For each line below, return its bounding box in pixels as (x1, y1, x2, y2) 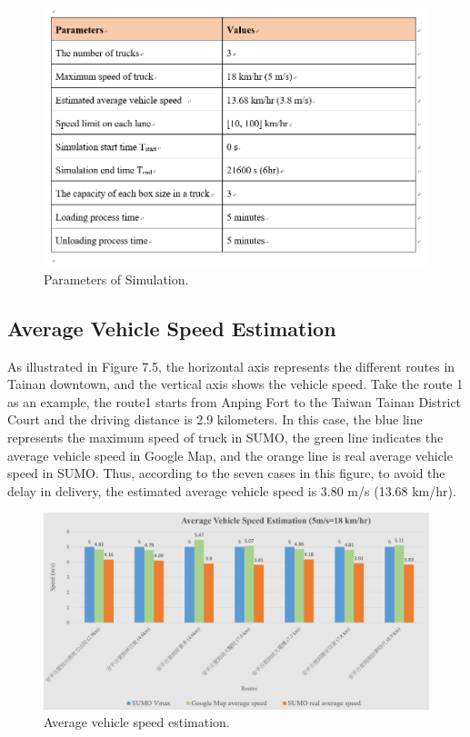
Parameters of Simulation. (44, 269, 189, 288)
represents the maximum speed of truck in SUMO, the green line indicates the (7, 427, 444, 446)
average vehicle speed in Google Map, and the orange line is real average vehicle (7, 445, 453, 464)
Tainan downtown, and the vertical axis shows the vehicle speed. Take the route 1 (7, 374, 464, 393)
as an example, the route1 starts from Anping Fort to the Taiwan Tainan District (7, 392, 462, 411)
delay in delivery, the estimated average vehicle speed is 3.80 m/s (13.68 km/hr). (7, 481, 456, 500)
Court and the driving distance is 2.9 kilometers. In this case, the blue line (7, 410, 423, 429)
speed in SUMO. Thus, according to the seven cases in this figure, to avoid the (7, 463, 445, 483)
